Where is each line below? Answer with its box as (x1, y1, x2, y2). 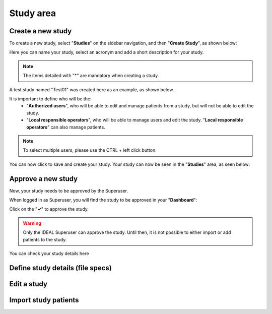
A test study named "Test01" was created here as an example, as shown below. (9, 86, 174, 93)
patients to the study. (23, 236, 67, 242)
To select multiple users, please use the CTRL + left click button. (23, 147, 157, 153)
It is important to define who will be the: (9, 96, 92, 102)
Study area (9, 8, 56, 19)
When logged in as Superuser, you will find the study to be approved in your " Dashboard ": (9, 197, 197, 203)
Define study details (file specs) (9, 264, 112, 272)
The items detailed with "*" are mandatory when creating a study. (23, 73, 159, 79)
